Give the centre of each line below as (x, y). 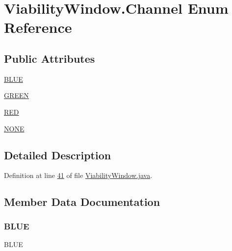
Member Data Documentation (82, 202)
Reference (38, 27)
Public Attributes (50, 58)
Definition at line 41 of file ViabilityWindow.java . (78, 175)
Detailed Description (58, 155)
